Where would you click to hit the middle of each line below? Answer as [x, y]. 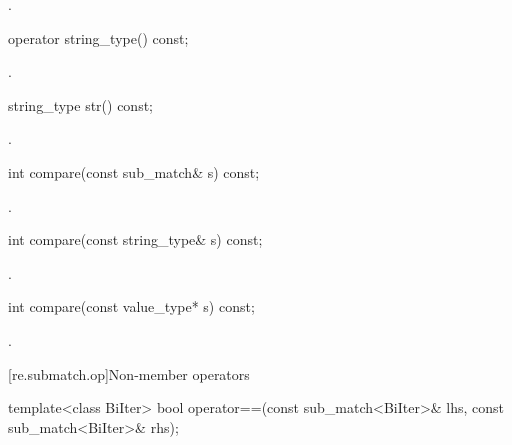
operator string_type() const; [98, 37]
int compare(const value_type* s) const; [131, 306]
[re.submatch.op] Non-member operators [129, 373]
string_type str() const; [80, 104]
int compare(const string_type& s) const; [135, 239]
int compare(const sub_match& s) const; [134, 171]
